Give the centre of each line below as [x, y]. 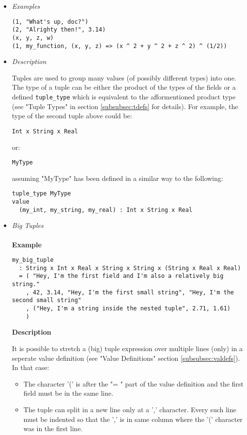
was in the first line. [53, 428]
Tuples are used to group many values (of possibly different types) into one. [124, 77]
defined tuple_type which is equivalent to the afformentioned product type [124, 97]
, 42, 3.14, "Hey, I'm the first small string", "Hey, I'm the [130, 292]
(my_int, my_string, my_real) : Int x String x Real [106, 210]
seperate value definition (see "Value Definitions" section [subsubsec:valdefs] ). [126, 358]
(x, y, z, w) [33, 38]
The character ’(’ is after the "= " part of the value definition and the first [133, 383]
